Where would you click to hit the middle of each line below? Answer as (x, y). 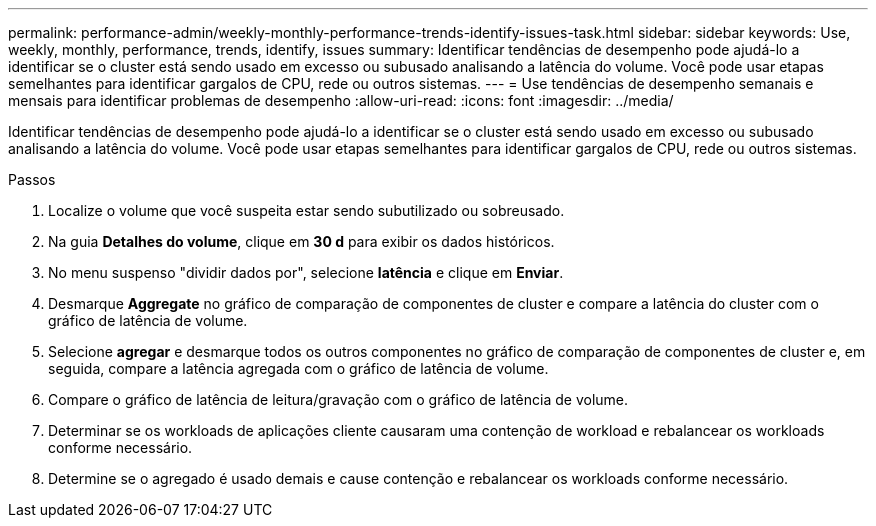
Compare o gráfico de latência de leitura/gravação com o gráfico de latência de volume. (338, 399)
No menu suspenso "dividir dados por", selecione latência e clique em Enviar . (306, 272)
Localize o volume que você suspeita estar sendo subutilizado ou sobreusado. (306, 210)
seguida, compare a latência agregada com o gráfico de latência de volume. (298, 368)
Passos (32, 179)
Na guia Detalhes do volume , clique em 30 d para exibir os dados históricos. (301, 241)
